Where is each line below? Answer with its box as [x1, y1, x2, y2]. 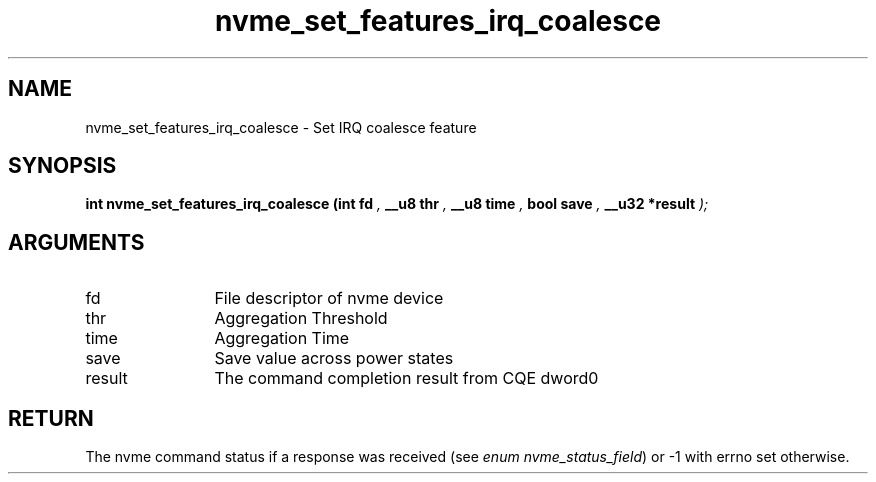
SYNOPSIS [8, 153, 117, 179]
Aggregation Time [214, 328, 350, 349]
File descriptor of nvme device [214, 288, 444, 309]
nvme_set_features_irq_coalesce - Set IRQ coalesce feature [85, 118, 477, 136]
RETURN [8, 405, 94, 431]
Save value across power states [214, 348, 454, 369]
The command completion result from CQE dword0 [214, 368, 599, 389]
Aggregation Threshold [214, 308, 388, 329]
